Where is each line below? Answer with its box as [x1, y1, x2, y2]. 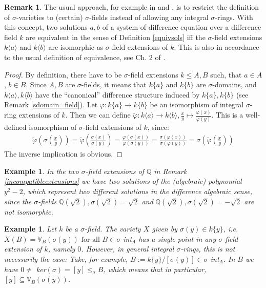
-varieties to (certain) [16, 11, 83, 22]
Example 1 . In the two [4, 165, 79, 176]
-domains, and [212, 79, 257, 90]
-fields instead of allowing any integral [89, 11, 209, 22]
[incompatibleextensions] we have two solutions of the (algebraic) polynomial [4, 176, 242, 186]
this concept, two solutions [4, 22, 88, 32]
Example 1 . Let [4, 223, 57, 234]
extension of [4, 243, 42, 254]
